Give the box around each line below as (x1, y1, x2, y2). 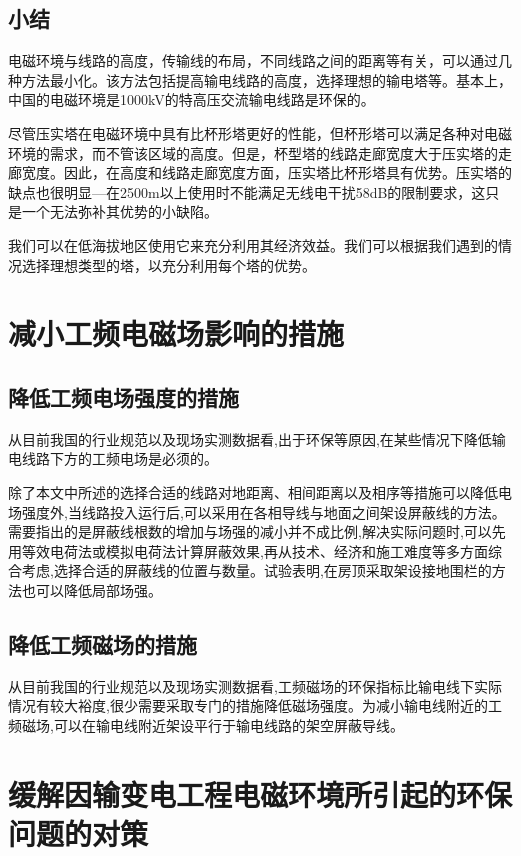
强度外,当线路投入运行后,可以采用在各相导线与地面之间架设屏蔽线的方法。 (21, 501, 506, 522)
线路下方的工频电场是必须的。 (21, 448, 218, 469)
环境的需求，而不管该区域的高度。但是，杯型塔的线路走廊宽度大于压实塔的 (8, 142, 498, 163)
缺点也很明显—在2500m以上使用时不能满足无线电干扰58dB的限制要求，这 (8, 181, 486, 202)
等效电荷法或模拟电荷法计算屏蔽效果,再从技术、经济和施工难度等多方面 (21, 540, 488, 561)
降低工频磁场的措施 (8, 628, 197, 659)
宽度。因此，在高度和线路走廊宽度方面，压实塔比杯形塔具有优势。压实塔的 (21, 162, 512, 183)
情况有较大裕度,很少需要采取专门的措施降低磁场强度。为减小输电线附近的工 (8, 695, 502, 716)
